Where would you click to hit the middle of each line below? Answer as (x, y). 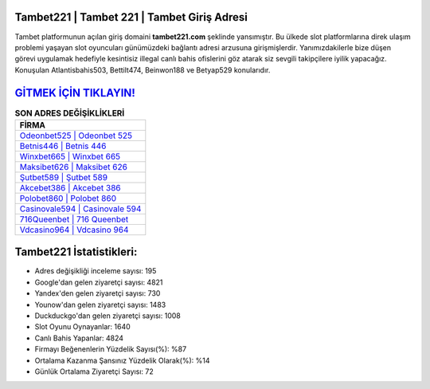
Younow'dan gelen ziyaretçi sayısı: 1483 (100, 305)
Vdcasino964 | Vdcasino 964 (74, 230)
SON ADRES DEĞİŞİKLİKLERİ (70, 113)
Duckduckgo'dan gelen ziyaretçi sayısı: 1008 (107, 316)
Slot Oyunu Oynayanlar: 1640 (82, 327)
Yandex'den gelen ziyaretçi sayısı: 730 (98, 293)
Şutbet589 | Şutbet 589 (63, 177)
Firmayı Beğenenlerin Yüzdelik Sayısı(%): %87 (111, 349)
